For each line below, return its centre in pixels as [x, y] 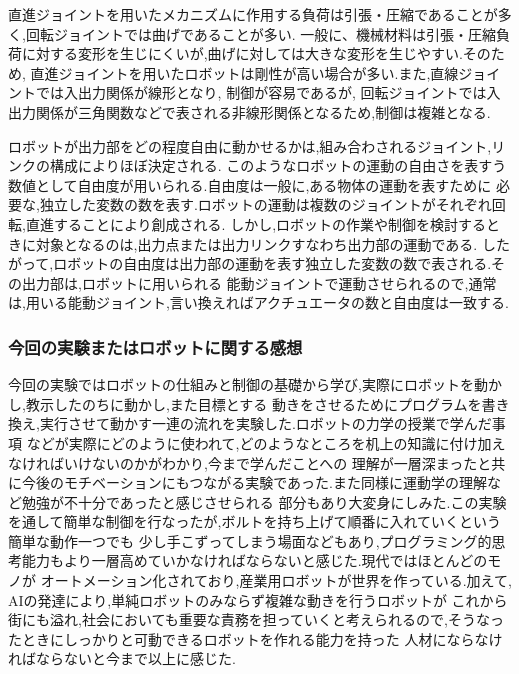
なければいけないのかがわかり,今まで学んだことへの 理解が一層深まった [243, 462]
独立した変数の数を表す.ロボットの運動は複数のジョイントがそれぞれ [265, 204]
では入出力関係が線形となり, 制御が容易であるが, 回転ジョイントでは [261, 92]
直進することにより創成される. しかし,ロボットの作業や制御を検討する [256, 223]
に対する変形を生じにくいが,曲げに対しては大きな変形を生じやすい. [242, 53]
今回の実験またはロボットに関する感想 [155, 346]
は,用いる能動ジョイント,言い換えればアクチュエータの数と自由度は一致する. [258, 302]
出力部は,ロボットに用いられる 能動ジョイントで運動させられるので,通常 [259, 282]
